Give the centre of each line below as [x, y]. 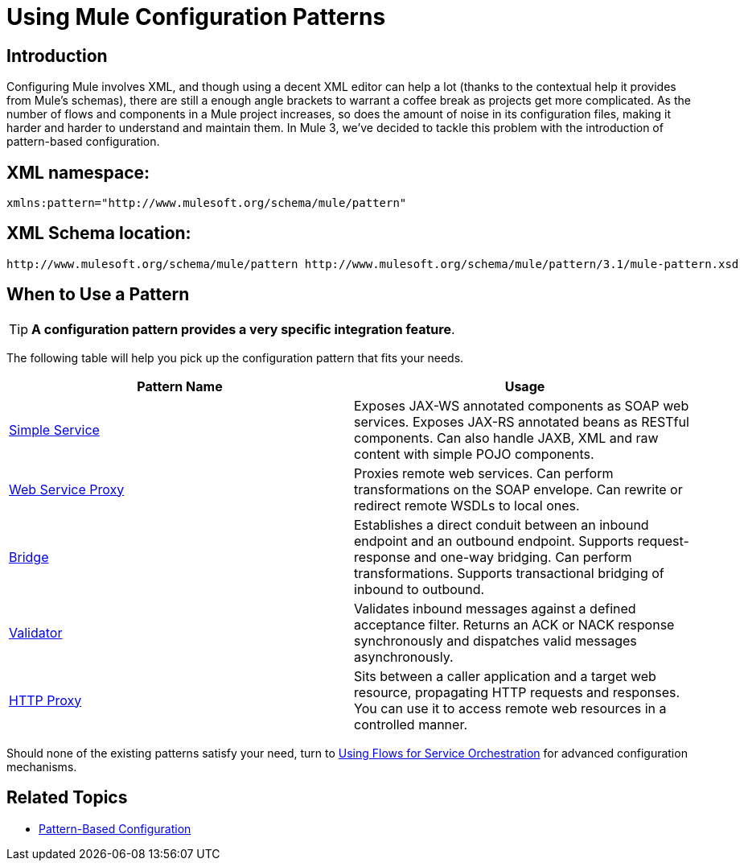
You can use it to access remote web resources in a [510, 708]
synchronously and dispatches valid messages [495, 640]
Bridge [29, 557]
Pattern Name [180, 386]
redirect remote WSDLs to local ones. [467, 505]
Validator [36, 632]
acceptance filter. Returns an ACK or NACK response [514, 624]
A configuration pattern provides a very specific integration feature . [243, 329]
